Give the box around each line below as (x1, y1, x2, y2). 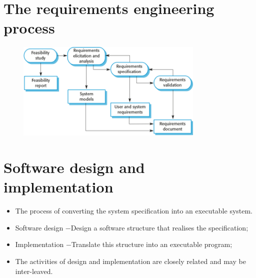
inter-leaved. (15, 265, 53, 276)
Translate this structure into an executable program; (71, 239, 232, 249)
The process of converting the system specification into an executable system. (15, 205, 253, 216)
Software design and (3, 157, 145, 177)
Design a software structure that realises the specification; (70, 222, 248, 232)
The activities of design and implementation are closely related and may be (15, 256, 246, 266)
